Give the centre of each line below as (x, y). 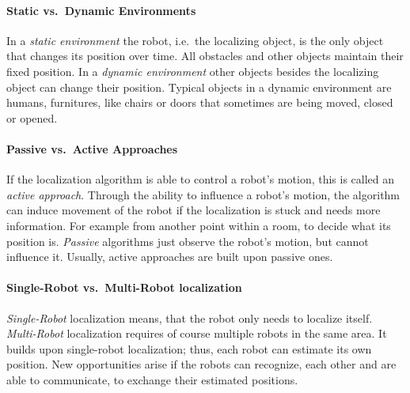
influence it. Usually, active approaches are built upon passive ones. (170, 257)
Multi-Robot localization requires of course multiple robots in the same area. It (197, 333)
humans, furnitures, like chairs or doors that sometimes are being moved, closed (200, 102)
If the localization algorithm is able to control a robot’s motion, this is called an (201, 179)
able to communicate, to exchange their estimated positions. (152, 379)
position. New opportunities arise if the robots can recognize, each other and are (201, 364)
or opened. (32, 117)
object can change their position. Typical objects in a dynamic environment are (199, 87)
